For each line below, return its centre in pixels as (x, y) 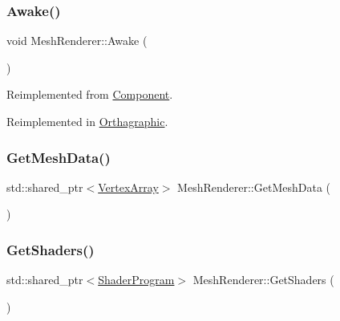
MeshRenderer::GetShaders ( (263, 280)
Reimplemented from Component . (90, 94)
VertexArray (128, 187)
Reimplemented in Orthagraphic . (87, 121)
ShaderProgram (136, 280)
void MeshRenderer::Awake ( (77, 41)
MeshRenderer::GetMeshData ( (254, 187)
